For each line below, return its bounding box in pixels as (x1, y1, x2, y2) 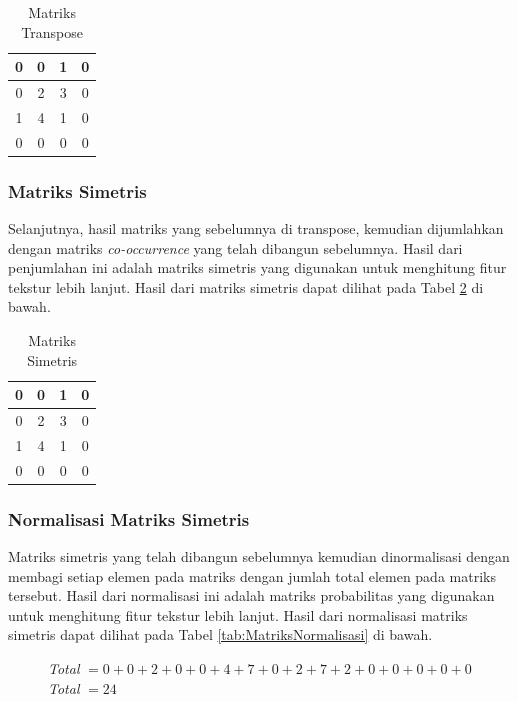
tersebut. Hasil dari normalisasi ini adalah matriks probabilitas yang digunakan (8, 585, 495, 606)
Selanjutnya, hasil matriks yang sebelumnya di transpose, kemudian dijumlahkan (8, 218, 504, 239)
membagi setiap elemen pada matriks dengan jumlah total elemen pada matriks (8, 565, 496, 586)
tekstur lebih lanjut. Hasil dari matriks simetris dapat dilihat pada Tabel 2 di (8, 276, 484, 297)
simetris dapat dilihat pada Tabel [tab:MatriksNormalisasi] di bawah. (8, 624, 433, 645)
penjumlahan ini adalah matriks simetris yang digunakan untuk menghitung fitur (8, 257, 507, 278)
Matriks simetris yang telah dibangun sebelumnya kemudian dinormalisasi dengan (8, 546, 510, 567)
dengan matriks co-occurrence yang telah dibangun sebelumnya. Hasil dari (8, 237, 463, 258)
